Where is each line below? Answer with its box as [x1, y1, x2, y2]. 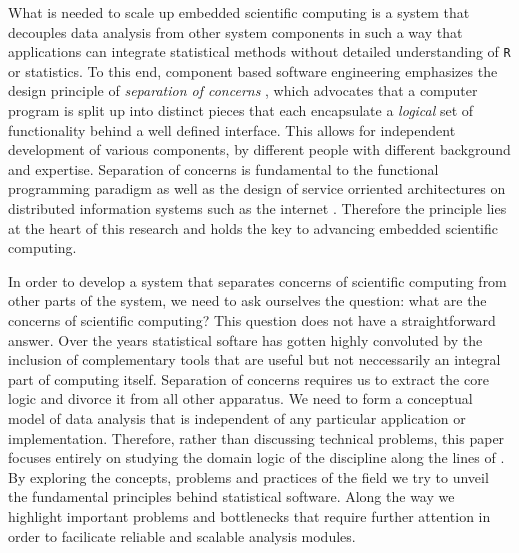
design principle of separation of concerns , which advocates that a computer [8, 80, 478, 101]
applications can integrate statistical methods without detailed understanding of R [8, 41, 511, 62]
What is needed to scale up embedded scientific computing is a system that [8, 2, 470, 22]
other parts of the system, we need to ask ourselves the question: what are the [8, 290, 487, 311]
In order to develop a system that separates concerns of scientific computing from [8, 270, 507, 291]
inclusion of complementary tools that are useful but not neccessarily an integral [8, 349, 501, 370]
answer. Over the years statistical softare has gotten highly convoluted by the [8, 329, 483, 350]
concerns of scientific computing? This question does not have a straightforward [8, 309, 496, 330]
